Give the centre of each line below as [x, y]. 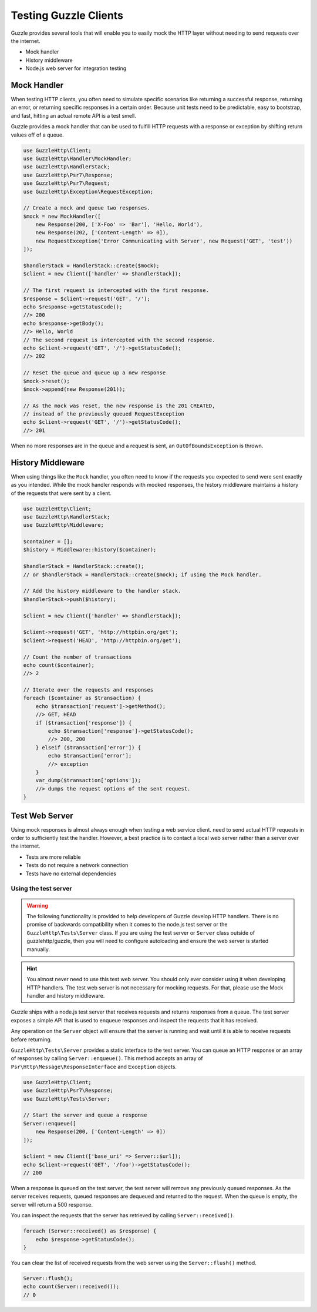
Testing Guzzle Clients [67, 15]
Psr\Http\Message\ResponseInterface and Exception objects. [94, 1067]
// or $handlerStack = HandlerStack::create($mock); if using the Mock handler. [142, 574]
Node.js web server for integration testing [76, 68]
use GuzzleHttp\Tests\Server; [67, 1099]
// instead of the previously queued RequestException [104, 414]
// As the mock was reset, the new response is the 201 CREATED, [119, 406]
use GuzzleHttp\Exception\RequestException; [88, 192]
